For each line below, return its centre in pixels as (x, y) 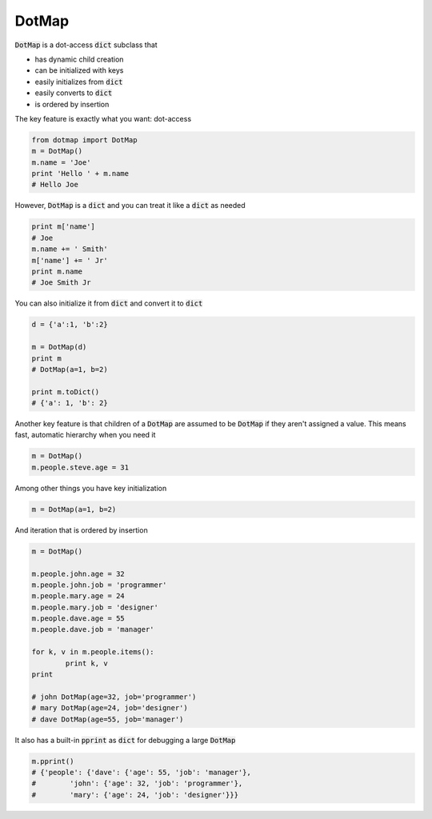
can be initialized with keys (79, 70)
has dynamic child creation (79, 59)
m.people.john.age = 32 (78, 573)
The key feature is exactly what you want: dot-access (103, 118)
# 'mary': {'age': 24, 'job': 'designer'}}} (135, 795)
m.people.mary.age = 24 (78, 596)
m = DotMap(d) (59, 347)
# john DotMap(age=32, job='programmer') (114, 697)
